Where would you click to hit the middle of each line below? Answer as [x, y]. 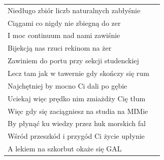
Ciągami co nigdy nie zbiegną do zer [64, 23]
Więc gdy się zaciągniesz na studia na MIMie [78, 111]
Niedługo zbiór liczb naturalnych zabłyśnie [74, 10]
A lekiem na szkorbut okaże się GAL [65, 149]
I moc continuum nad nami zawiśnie [64, 35]
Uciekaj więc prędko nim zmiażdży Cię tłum [77, 98]
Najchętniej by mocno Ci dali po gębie [68, 85]
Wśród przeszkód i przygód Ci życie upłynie [76, 136]
